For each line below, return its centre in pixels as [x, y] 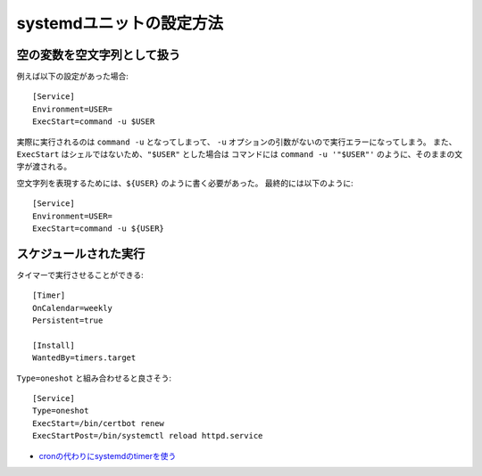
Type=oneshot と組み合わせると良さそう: [94, 378]
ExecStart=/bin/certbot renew [99, 423]
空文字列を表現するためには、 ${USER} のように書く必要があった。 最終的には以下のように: [185, 183]
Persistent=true [68, 320]
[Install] [54, 345]
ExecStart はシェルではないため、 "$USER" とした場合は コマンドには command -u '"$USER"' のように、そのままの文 [240, 154]
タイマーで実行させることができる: [80, 275]
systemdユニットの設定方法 [120, 23]
